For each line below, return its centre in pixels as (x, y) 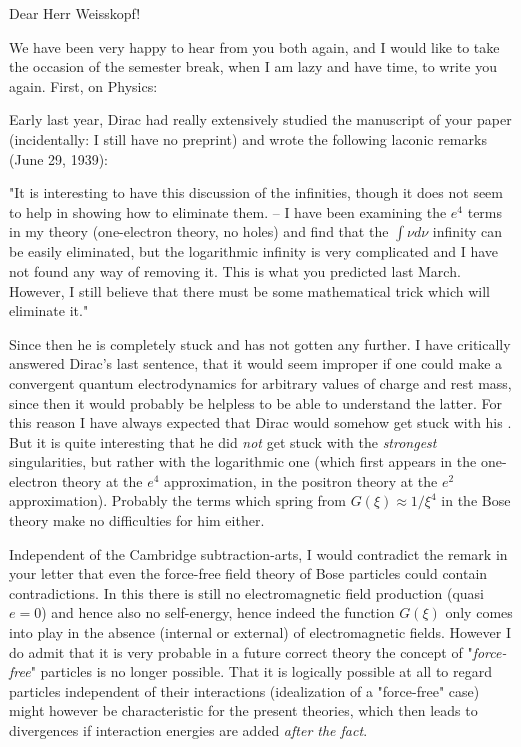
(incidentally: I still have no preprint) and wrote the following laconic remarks (248, 138)
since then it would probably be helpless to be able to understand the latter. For (256, 402)
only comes (479, 612)
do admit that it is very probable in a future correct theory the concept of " (241, 651)
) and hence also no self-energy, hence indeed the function (218, 612)
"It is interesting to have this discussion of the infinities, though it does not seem (256, 192)
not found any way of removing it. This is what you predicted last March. (235, 270)
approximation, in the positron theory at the (301, 480)
